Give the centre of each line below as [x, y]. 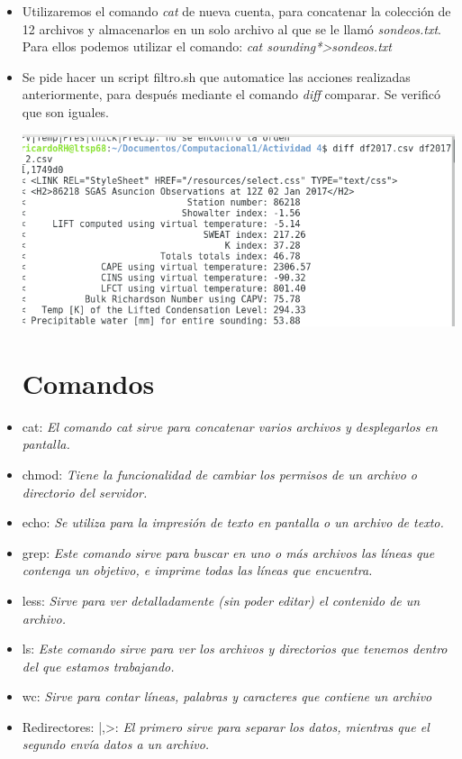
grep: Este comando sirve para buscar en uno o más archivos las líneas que [228, 552]
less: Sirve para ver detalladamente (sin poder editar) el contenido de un [221, 600]
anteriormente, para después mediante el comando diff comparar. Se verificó [231, 94]
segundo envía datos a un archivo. [116, 744]
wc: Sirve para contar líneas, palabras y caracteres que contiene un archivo [227, 696]
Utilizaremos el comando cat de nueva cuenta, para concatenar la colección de [236, 11]
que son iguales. [66, 111]
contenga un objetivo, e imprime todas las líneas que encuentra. [197, 570]
